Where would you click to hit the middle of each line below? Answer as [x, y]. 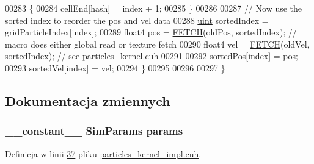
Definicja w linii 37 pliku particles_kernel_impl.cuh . [103, 153]
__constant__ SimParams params [94, 131]
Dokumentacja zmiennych [88, 100]
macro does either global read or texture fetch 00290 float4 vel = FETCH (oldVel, [157, 44]
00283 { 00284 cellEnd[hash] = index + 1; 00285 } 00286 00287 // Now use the [154, 8]
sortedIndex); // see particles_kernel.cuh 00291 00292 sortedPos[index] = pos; [152, 56]
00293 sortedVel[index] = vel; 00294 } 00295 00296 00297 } [115, 67]
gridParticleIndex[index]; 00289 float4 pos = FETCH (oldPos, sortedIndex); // [151, 32]
